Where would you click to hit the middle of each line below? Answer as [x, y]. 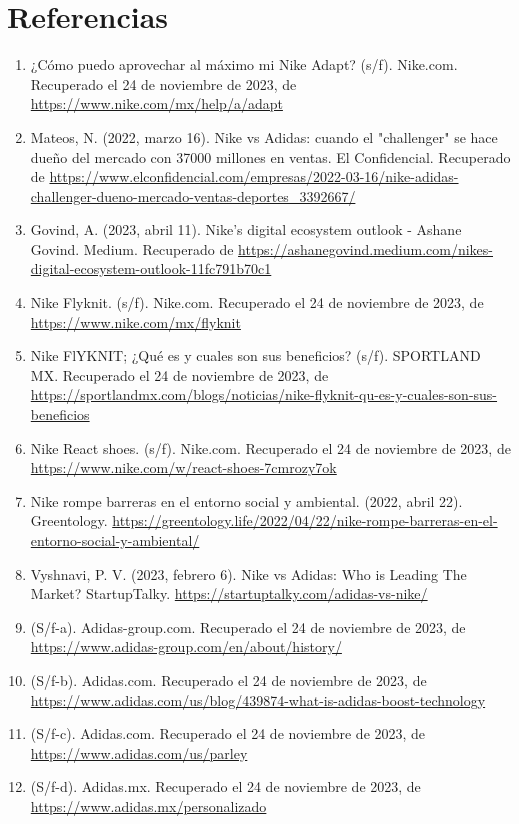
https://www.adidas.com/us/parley [139, 752]
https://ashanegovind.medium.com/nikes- [366, 248]
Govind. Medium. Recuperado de [132, 248]
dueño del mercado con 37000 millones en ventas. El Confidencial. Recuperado [270, 156]
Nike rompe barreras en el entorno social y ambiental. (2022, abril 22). [246, 500]
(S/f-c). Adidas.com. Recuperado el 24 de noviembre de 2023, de [228, 733]
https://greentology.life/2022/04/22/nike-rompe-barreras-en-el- [305, 520]
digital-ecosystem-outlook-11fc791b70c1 [151, 268]
